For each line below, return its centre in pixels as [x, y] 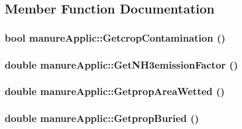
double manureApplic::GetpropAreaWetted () [115, 91]
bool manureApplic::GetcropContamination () [115, 37]
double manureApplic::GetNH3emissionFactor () [121, 64]
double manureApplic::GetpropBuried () [102, 118]
